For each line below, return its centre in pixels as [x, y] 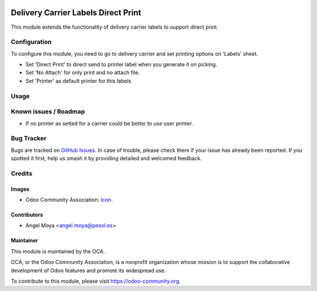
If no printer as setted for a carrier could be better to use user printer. [109, 123]
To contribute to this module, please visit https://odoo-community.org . [96, 281]
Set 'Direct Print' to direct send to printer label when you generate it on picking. [121, 65]
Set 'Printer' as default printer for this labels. [79, 81]
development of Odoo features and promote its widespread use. [88, 270]
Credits [21, 173]
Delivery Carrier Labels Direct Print [76, 13]
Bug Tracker [29, 138]
